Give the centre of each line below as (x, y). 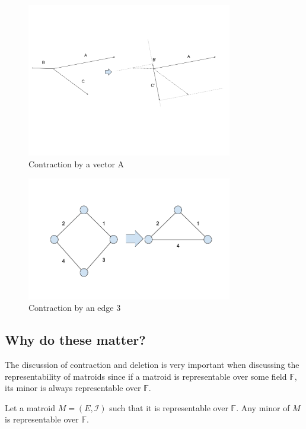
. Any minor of (263, 407)
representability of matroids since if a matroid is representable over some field (146, 376)
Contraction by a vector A (76, 163)
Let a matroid (30, 407)
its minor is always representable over (73, 388)
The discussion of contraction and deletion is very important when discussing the (152, 365)
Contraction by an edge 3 (75, 308)
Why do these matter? (75, 340)
